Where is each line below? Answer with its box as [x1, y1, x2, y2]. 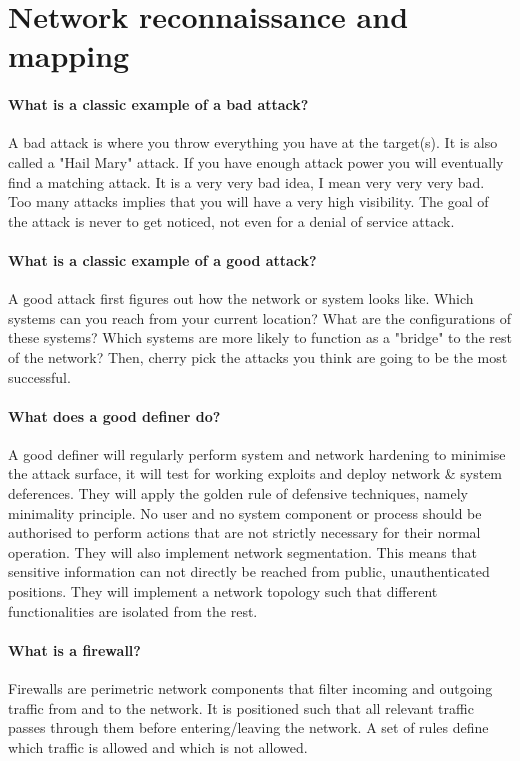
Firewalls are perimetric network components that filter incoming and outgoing [8, 678, 493, 699]
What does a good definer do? [8, 405, 221, 426]
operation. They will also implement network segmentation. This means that [8, 541, 477, 562]
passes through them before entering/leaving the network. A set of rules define [8, 717, 489, 738]
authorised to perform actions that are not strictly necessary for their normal [8, 522, 481, 543]
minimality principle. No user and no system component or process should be [8, 502, 482, 523]
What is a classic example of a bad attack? [8, 94, 309, 115]
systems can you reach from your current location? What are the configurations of [8, 307, 512, 328]
